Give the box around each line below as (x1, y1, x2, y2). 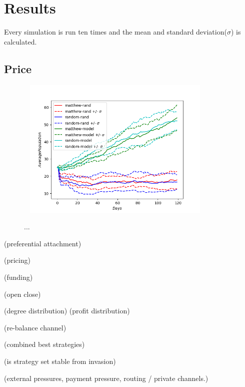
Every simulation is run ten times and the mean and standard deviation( (4, 27, 227, 37)
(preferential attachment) (4, 238, 81, 248)
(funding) (4, 272, 33, 282)
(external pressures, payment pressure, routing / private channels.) (4, 372, 208, 383)
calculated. (4, 36, 37, 47)
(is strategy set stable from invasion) (4, 355, 116, 366)
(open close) (4, 288, 41, 299)
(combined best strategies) (4, 339, 85, 349)
